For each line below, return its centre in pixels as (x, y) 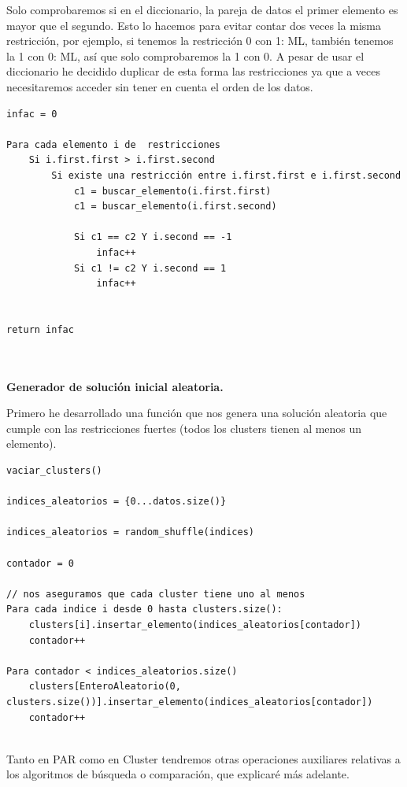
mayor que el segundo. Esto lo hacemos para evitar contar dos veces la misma (194, 25)
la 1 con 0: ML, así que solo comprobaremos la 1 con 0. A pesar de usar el (185, 55)
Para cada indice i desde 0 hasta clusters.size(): (144, 610)
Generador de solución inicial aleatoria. (115, 386)
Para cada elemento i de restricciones (114, 144)
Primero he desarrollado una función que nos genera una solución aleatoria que (197, 413)
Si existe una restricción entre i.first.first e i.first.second (226, 175)
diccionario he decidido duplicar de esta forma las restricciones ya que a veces (193, 71)
